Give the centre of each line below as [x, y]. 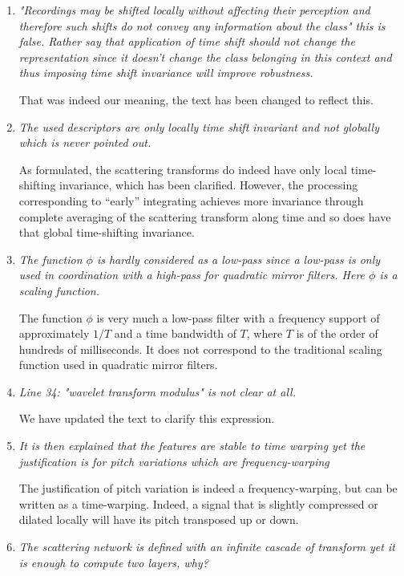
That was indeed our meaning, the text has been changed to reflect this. [196, 99]
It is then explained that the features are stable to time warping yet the [192, 446]
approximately [54, 333]
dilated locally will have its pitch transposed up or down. [159, 519]
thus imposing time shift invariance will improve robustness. [166, 73]
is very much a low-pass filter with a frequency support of [238, 317]
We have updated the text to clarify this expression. [147, 418]
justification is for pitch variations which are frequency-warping [174, 461]
